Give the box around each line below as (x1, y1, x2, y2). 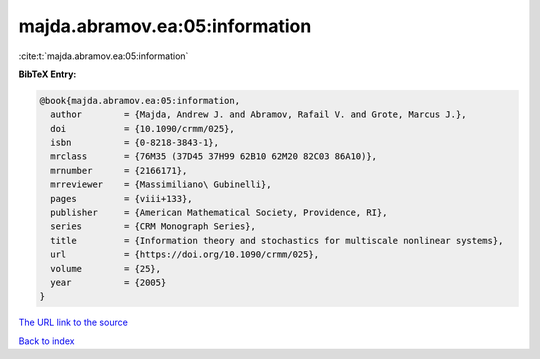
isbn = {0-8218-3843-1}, (50, 137, 220, 149)
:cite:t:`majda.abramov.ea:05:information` (18, 50, 189, 62)
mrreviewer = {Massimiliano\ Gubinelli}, (50, 179, 272, 190)
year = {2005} (50, 277, 167, 288)
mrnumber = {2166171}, (50, 165, 188, 176)
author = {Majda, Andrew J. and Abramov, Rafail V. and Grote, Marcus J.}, (50, 109, 467, 120)
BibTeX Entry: (18, 68, 77, 80)
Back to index (18, 335, 75, 347)
